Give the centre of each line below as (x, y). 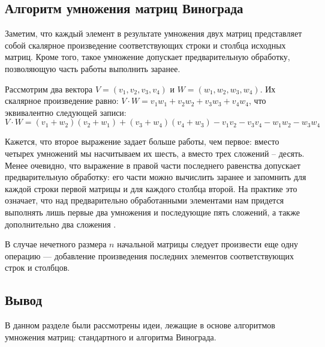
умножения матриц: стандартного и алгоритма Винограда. (111, 336)
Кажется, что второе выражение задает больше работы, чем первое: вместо (142, 141)
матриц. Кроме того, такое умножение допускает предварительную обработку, (148, 57)
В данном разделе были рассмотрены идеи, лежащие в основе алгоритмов (140, 325)
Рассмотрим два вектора (49, 89)
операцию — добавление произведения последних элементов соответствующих (150, 255)
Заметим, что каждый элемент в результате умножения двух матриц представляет (154, 33)
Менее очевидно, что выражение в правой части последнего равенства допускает (153, 165)
